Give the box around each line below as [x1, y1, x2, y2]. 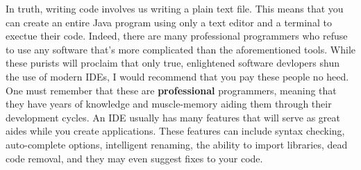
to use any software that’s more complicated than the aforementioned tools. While [6, 42, 356, 56]
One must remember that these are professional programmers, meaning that [6, 83, 337, 97]
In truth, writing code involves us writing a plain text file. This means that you [6, 1, 344, 15]
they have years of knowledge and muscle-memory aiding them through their [6, 96, 332, 111]
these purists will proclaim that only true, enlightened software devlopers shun [6, 56, 339, 70]
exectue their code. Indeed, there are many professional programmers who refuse [6, 28, 348, 43]
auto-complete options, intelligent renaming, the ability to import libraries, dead [6, 137, 348, 151]
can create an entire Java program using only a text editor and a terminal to [6, 15, 332, 29]
